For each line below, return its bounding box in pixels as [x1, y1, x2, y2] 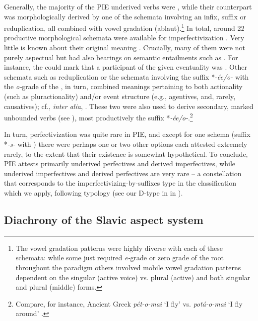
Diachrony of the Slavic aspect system [4, 212, 203, 227]
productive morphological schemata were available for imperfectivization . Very [4, 32, 245, 43]
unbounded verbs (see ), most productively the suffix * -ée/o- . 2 [4, 111, 193, 122]
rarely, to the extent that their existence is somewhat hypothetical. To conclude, [4, 148, 248, 159]
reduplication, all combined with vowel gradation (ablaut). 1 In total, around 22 [4, 21, 245, 33]
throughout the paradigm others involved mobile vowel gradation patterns [15, 262, 241, 272]
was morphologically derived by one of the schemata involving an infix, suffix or [4, 11, 247, 21]
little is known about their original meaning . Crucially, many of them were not [4, 42, 245, 53]
